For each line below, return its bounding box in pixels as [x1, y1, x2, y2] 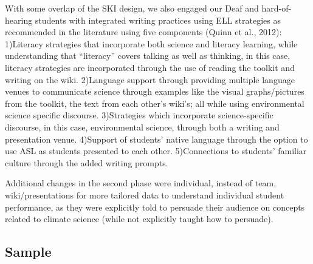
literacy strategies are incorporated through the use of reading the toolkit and [5, 61, 295, 73]
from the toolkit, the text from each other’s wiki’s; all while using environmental [5, 96, 304, 109]
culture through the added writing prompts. [5, 156, 168, 169]
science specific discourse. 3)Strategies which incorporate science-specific [5, 109, 273, 121]
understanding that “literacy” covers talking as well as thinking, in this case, [5, 49, 291, 62]
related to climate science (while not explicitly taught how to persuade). [5, 212, 273, 225]
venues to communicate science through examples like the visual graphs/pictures [5, 85, 304, 98]
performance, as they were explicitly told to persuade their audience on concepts [5, 200, 305, 213]
